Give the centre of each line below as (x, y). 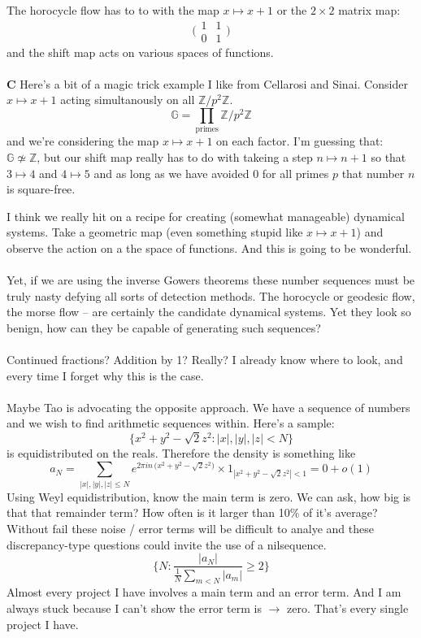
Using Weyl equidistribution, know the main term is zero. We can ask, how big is (209, 496)
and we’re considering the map (83, 141)
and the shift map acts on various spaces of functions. (140, 52)
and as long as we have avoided (171, 173)
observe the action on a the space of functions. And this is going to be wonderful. (209, 247)
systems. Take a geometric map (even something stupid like (155, 232)
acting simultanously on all (128, 100)
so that (388, 156)
